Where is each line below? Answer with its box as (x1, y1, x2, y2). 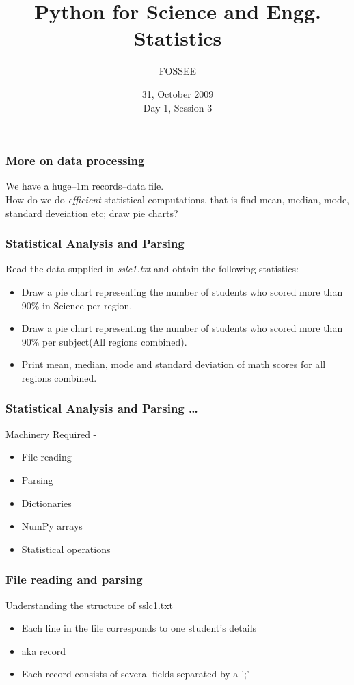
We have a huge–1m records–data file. (5, 179, 164, 193)
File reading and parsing (5, 571, 143, 588)
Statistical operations (21, 541, 111, 556)
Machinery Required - (5, 426, 97, 441)
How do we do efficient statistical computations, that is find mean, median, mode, (5, 192, 350, 206)
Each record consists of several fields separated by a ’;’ (21, 667, 249, 681)
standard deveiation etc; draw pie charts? (5, 205, 178, 220)
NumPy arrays (21, 519, 83, 533)
